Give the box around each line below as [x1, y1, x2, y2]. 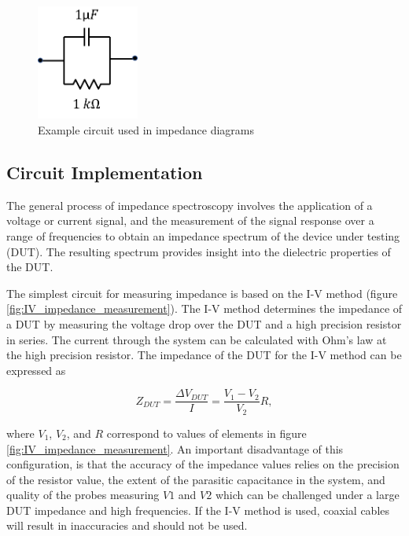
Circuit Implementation [6, 160, 203, 185]
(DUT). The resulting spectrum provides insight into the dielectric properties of [6, 243, 391, 259]
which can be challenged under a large [215, 486, 400, 503]
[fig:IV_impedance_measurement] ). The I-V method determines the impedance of [6, 300, 403, 317]
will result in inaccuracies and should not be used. [6, 517, 248, 534]
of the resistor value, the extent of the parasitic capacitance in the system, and [6, 471, 385, 487]
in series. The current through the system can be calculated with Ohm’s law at [6, 331, 387, 347]
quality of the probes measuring [6, 486, 160, 503]
